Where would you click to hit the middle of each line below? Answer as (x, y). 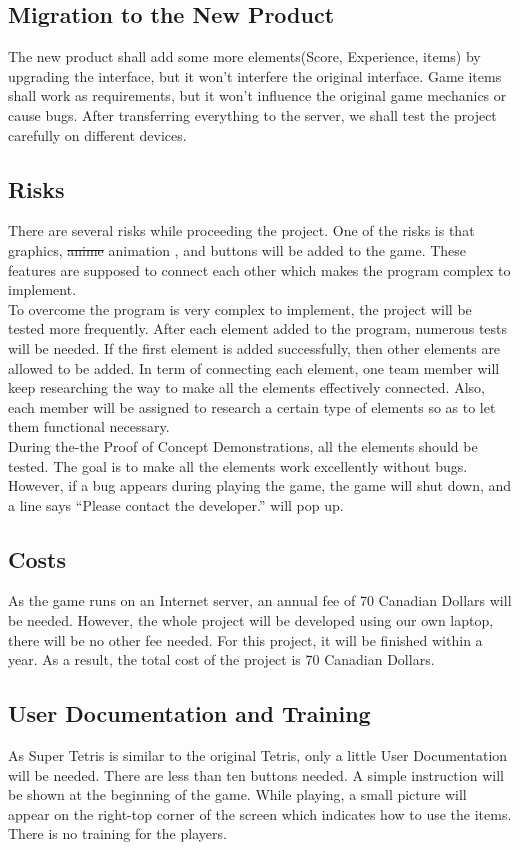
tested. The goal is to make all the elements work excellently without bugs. (238, 465)
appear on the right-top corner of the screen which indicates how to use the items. (260, 813)
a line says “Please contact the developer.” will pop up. (176, 504)
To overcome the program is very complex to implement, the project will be (240, 308)
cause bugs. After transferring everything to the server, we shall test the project (252, 114)
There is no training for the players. (117, 833)
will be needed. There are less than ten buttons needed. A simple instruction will (256, 774)
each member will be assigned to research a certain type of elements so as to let (252, 406)
